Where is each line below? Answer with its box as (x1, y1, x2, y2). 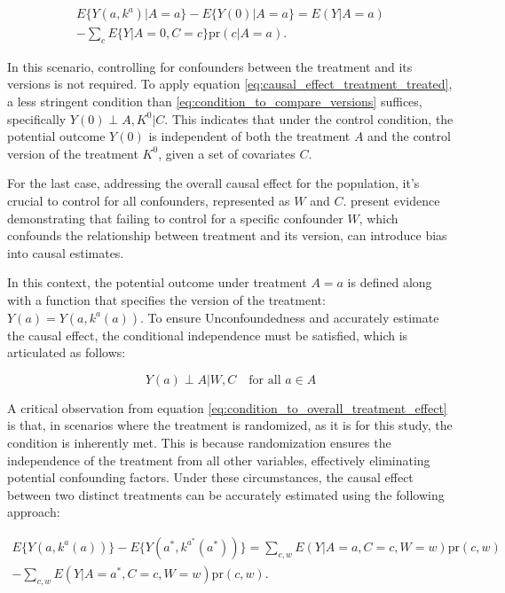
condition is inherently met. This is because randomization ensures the (7, 433, 391, 451)
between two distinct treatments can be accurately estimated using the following (7, 485, 445, 503)
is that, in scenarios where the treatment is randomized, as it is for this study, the (7, 416, 453, 434)
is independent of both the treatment (148, 127, 351, 145)
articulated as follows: (7, 343, 126, 362)
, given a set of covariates (158, 144, 296, 162)
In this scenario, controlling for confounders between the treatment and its (7, 57, 413, 75)
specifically (7, 109, 67, 128)
